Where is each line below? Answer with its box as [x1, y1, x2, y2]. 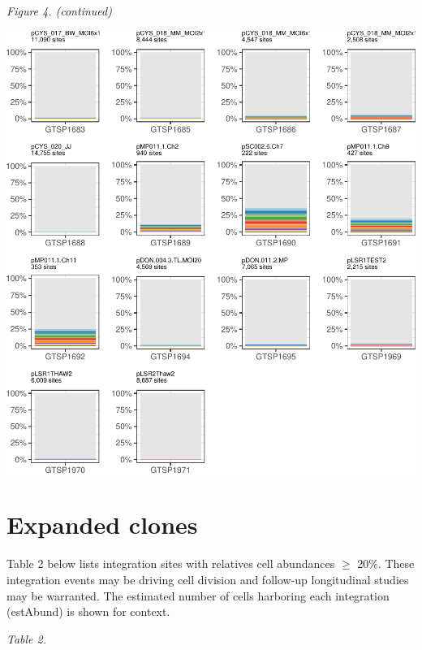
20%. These [357, 555, 415, 572]
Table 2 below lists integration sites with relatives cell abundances [6, 555, 335, 572]
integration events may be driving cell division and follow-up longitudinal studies [6, 570, 409, 587]
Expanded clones [6, 508, 198, 541]
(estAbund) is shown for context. [6, 603, 170, 620]
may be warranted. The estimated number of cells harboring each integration [6, 587, 390, 604]
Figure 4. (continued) [6, 2, 112, 19]
